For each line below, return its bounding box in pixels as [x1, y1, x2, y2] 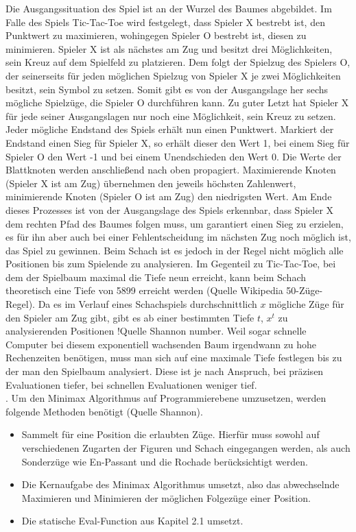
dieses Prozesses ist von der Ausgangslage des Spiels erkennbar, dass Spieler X [5, 202, 334, 217]
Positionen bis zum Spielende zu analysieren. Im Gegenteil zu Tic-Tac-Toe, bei [5, 256, 336, 271]
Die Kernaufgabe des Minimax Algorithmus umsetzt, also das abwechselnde [21, 477, 340, 492]
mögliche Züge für [269, 297, 344, 311]
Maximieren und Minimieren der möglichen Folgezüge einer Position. [21, 490, 311, 505]
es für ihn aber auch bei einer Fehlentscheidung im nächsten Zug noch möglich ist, [5, 230, 351, 244]
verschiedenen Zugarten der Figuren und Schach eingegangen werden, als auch [21, 441, 351, 455]
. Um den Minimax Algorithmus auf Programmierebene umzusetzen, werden [5, 391, 327, 405]
